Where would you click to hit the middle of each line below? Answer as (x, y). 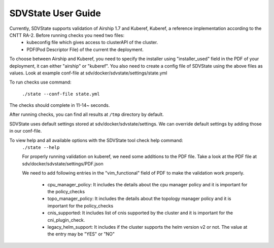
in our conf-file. (26, 131)
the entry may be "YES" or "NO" (81, 234)
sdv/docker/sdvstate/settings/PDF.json (63, 163)
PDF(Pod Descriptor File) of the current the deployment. (85, 49)
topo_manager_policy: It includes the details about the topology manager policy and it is (139, 199)
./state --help (41, 148)
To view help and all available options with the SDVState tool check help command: (96, 140)
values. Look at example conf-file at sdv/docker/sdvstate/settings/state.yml (88, 73)
